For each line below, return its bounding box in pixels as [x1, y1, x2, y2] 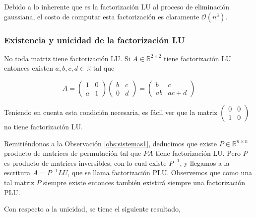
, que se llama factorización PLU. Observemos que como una [67, 167, 252, 178]
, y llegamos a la [180, 157, 230, 168]
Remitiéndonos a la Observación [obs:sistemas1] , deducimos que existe [4, 138, 217, 148]
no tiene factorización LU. [4, 121, 83, 131]
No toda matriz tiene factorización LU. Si [4, 53, 130, 63]
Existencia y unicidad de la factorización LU [4, 33, 185, 46]
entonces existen [4, 63, 53, 73]
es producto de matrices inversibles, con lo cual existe [4, 157, 167, 168]
